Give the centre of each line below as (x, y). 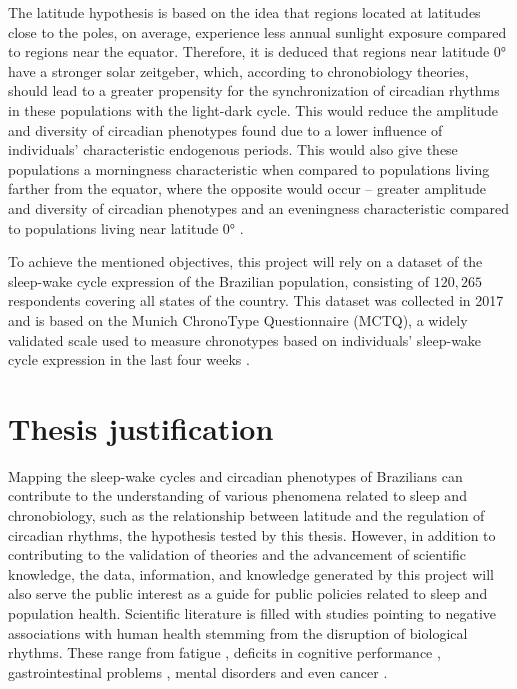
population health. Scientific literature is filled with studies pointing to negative (252, 612)
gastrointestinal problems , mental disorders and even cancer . (198, 671)
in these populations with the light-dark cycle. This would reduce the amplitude (253, 109)
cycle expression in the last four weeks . (129, 359)
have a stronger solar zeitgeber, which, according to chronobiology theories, (238, 70)
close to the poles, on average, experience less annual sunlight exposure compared (257, 31)
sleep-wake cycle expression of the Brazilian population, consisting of (219, 280)
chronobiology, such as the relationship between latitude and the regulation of (246, 515)
